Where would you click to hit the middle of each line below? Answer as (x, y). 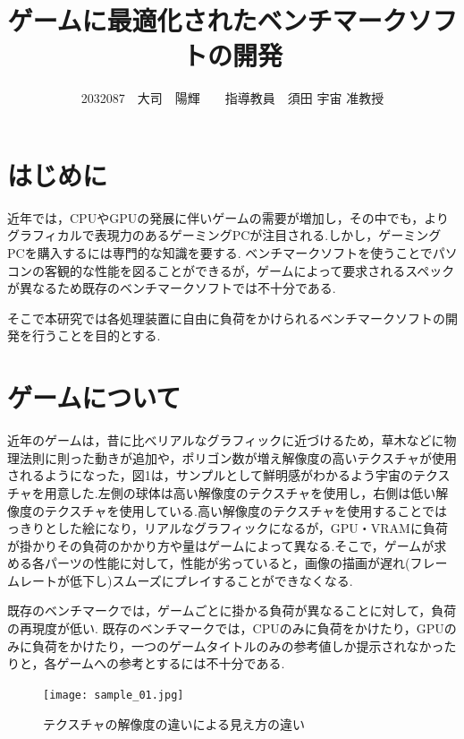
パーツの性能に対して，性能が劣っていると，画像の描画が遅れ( (227, 563)
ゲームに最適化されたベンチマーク (207, 20)
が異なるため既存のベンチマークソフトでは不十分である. (172, 288)
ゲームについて (94, 397)
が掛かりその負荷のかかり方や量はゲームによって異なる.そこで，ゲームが (221, 545)
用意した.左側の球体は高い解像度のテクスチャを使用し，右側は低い (240, 492)
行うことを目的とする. (96, 335)
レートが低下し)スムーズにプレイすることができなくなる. (186, 580)
